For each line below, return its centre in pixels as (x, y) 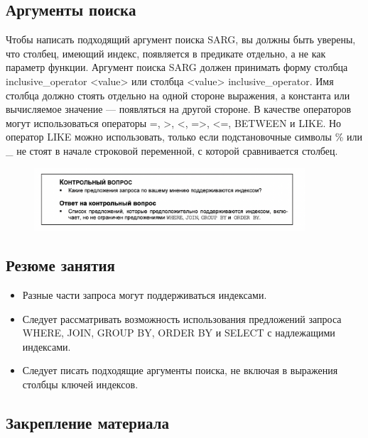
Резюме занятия (60, 265)
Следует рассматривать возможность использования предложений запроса (182, 318)
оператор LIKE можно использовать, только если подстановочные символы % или (184, 137)
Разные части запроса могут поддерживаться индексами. (145, 295)
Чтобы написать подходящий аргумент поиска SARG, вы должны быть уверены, (181, 39)
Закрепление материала (87, 422)
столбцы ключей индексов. (80, 384)
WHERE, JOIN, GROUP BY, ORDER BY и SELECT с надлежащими (179, 333)
